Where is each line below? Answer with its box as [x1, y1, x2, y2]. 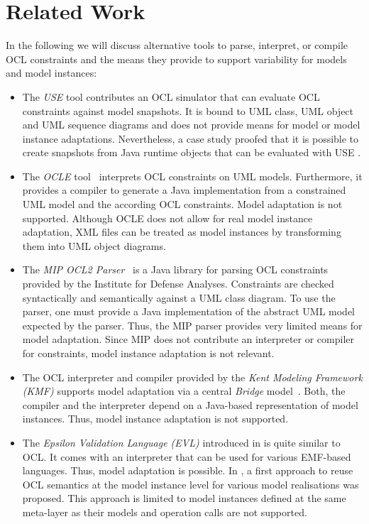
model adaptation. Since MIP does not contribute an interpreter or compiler [22, 332, 355, 346]
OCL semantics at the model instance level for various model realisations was [22, 476, 359, 491]
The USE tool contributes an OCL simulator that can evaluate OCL [22, 89, 320, 104]
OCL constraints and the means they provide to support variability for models [6, 51, 347, 66]
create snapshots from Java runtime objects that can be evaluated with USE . [22, 145, 361, 160]
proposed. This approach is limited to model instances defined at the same [22, 491, 346, 506]
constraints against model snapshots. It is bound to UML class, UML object [22, 103, 354, 118]
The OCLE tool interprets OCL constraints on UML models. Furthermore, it [22, 168, 363, 183]
